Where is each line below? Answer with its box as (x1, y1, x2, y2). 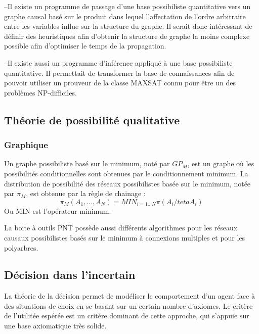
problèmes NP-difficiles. (4, 87, 77, 98)
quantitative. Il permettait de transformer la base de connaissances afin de (4, 67, 235, 78)
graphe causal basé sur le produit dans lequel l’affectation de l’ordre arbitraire (4, 11, 246, 21)
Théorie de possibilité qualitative (4, 112, 180, 127)
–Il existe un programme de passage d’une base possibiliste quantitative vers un (4, 1, 251, 11)
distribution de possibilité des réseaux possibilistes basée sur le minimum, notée (4, 178, 251, 188)
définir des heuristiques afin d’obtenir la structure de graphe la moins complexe (4, 30, 250, 41)
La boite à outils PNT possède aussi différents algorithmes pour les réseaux (4, 222, 238, 233)
